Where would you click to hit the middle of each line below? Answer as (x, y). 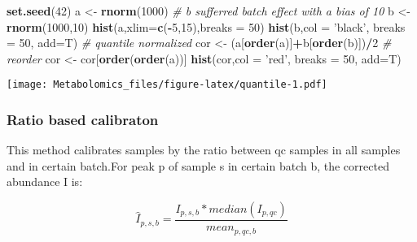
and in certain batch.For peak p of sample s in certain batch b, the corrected (198, 165)
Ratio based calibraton (83, 119)
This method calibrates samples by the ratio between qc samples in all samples (204, 150)
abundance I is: (45, 181)
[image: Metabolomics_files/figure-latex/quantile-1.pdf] (167, 85)
